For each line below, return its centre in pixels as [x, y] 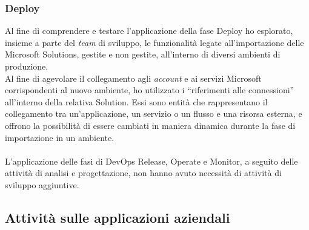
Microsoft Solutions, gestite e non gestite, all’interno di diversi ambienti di [143, 54]
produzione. [27, 66]
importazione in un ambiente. [60, 137]
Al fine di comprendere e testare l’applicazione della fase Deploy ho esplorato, [149, 31]
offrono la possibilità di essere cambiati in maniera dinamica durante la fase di [150, 125]
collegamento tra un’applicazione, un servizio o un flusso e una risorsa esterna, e [154, 113]
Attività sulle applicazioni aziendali [118, 217]
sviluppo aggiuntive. [42, 184]
